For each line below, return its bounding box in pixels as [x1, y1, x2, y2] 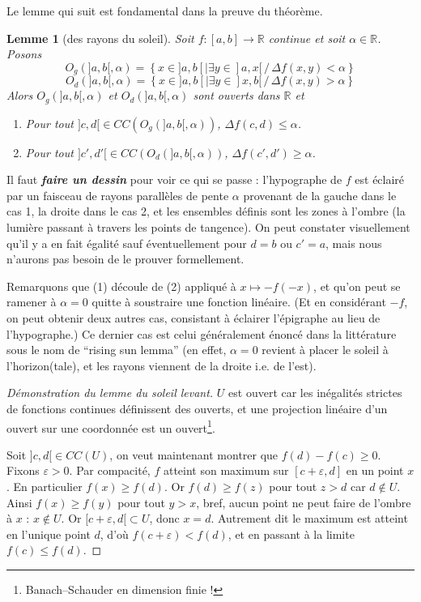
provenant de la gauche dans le [243, 186, 397, 203]
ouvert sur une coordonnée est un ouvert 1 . [6, 416, 215, 436]
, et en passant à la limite [228, 525, 355, 542]
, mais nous [325, 234, 382, 251]
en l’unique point [6, 525, 91, 542]
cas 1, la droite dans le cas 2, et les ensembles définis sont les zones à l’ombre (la [6, 203, 406, 220]
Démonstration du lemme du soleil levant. [6, 384, 214, 401]
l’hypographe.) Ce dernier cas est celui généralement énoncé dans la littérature [6, 325, 397, 342]
